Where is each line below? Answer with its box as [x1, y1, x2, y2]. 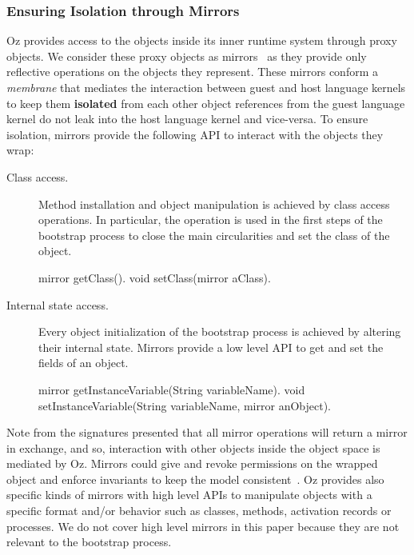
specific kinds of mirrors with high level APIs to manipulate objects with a [6, 486, 372, 503]
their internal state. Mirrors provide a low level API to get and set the [38, 338, 384, 355]
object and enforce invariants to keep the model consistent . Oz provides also [6, 470, 384, 487]
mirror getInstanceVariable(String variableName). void [38, 381, 305, 397]
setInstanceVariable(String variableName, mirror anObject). [38, 397, 331, 413]
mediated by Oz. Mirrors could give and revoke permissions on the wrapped [6, 455, 378, 472]
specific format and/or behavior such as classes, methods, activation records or [6, 502, 392, 519]
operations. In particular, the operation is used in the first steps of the [38, 211, 383, 228]
